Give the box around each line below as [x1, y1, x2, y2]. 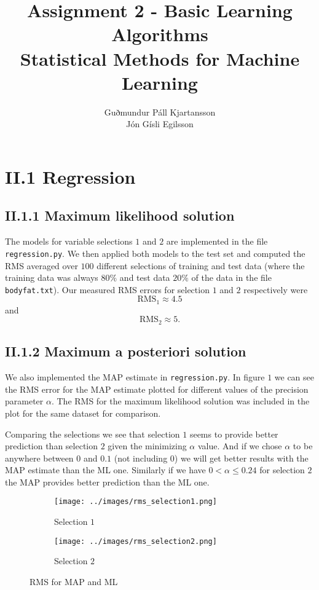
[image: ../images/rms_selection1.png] [54, 497, 217, 506]
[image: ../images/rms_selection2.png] [54, 537, 217, 546]
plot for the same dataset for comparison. [5, 406, 161, 419]
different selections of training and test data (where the [96, 259, 305, 272]
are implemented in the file [166, 235, 268, 248]
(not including [114, 451, 168, 464]
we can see [274, 371, 314, 383]
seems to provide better [189, 427, 278, 440]
